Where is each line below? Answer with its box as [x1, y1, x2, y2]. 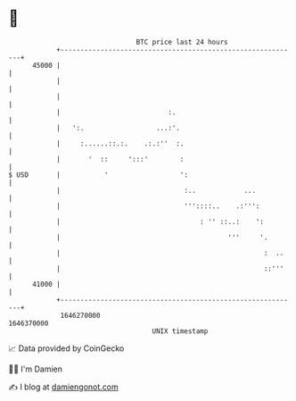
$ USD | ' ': [8, 170, 189, 180]
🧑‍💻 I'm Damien [8, 363, 63, 374]
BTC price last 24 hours [136, 38, 228, 46]
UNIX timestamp [152, 326, 209, 336]
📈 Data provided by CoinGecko [8, 343, 125, 354]
